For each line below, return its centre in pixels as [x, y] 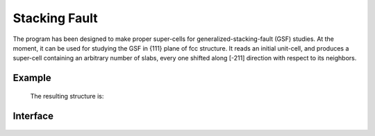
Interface [33, 116]
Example [32, 78]
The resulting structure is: [67, 96]
